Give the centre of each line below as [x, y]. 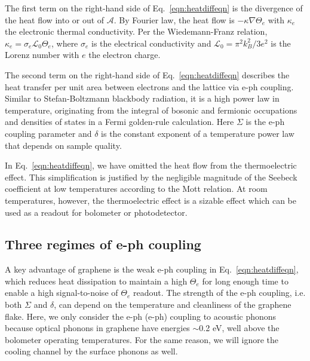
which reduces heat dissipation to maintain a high [96, 281]
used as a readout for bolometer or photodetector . [96, 212]
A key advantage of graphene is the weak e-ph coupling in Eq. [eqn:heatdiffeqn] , [152, 269]
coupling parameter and [48, 133]
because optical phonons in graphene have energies [97, 328]
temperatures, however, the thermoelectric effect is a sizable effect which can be [151, 200]
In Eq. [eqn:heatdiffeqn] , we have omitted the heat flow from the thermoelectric [151, 165]
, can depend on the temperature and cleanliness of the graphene [173, 305]
